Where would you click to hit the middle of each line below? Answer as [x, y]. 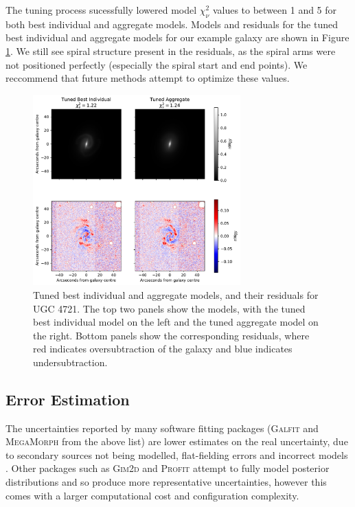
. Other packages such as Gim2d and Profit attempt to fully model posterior [168, 468]
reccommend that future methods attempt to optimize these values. [148, 78]
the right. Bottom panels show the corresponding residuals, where [171, 335]
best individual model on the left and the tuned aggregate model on [176, 322]
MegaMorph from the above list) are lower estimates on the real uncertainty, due [177, 441]
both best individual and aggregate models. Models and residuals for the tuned [172, 24]
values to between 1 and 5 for [275, 10]
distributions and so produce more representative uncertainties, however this [166, 482]
